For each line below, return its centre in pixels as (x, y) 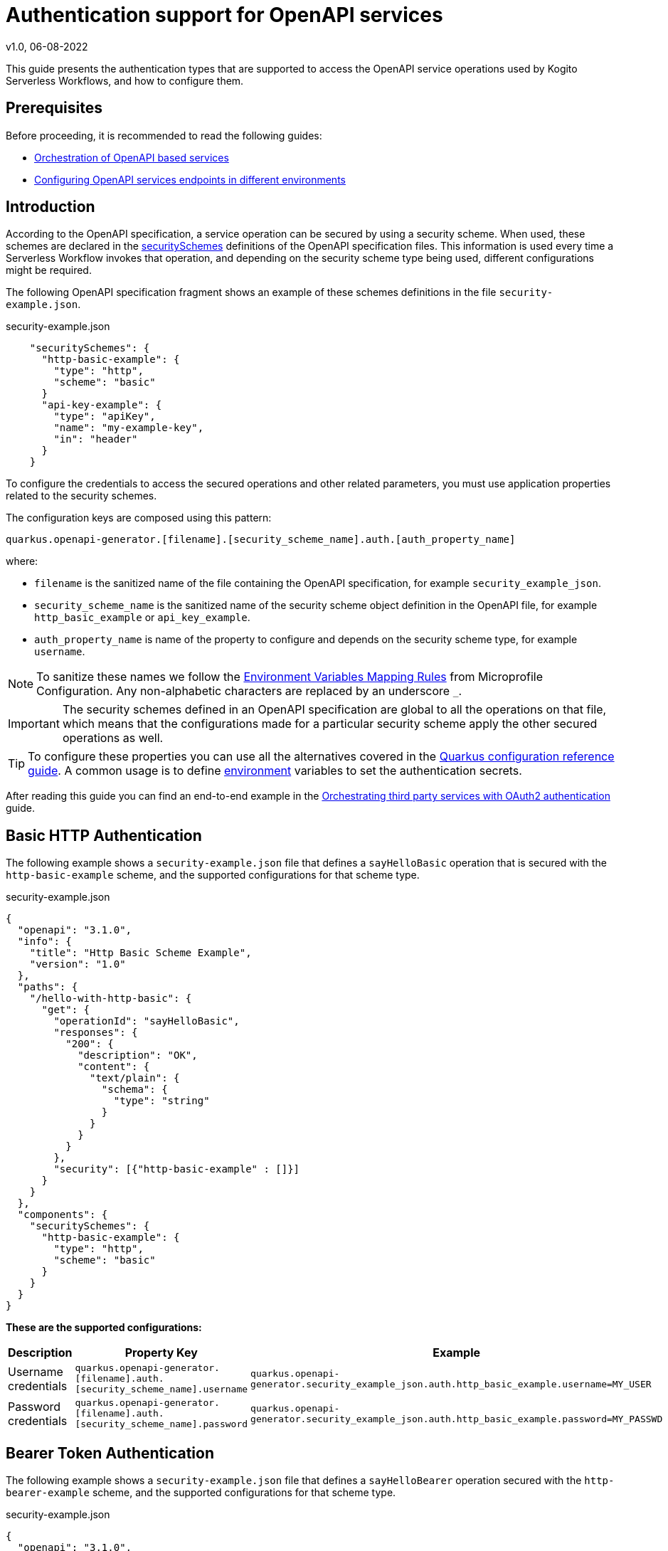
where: (22, 561)
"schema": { (134, 1090)
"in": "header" (96, 439)
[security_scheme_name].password (161, 1424)
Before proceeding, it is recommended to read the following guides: (164, 135)
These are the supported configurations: (104, 1328)
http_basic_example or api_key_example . (142, 618)
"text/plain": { (135, 1078)
